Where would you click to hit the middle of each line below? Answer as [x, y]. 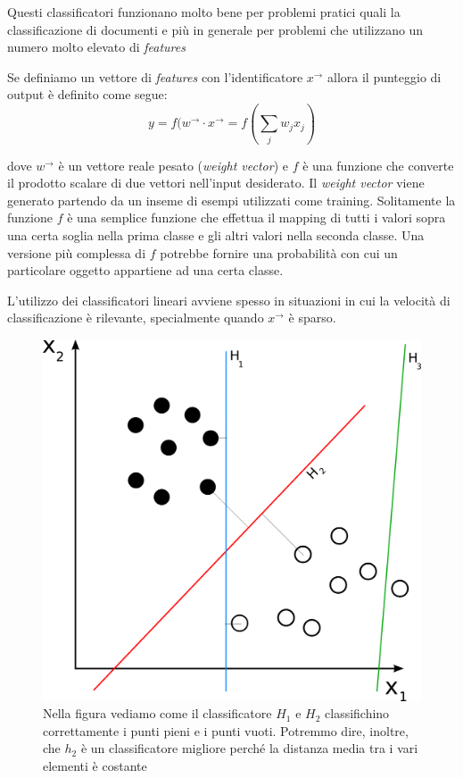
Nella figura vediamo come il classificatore [157, 713]
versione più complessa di [77, 252]
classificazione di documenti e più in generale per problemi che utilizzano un [215, 29]
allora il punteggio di [384, 76]
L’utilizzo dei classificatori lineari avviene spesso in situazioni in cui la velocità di [229, 300]
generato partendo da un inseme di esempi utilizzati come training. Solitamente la [231, 200]
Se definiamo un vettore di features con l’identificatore [155, 76]
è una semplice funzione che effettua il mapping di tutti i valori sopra [256, 218]
